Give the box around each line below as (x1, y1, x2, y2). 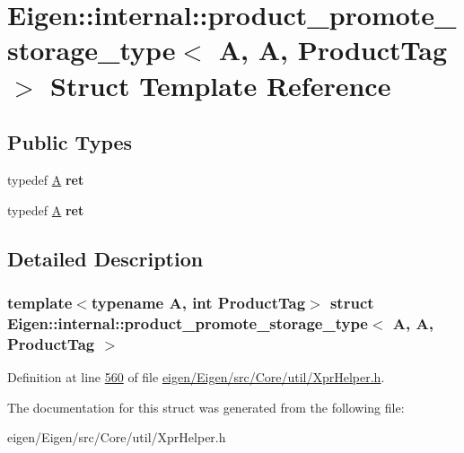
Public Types (7, 128, 133, 156)
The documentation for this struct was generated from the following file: (7, 397, 405, 416)
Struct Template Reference (50, 66, 391, 103)
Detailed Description (7, 244, 204, 272)
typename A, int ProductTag (91, 291, 306, 313)
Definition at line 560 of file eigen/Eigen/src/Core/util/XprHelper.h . (7, 367, 385, 386)
